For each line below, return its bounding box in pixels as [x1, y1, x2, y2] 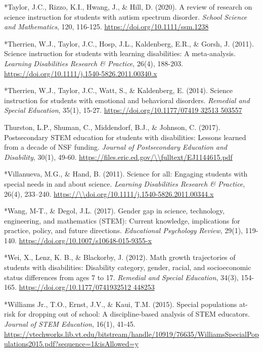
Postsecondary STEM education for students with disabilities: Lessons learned [4, 131, 246, 142]
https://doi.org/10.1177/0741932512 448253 [19, 282, 155, 292]
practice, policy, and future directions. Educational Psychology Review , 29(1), [4, 225, 243, 236]
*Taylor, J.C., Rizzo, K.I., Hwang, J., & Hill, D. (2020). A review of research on [4, 2, 252, 12]
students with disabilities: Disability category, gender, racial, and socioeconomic [4, 262, 251, 273]
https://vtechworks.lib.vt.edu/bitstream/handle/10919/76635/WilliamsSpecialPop [4, 328, 259, 339]
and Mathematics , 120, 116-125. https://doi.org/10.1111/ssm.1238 [4, 21, 209, 32]
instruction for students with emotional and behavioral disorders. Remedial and [4, 95, 250, 105]
